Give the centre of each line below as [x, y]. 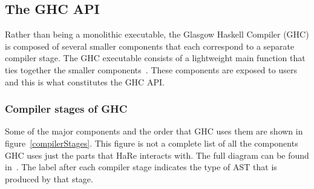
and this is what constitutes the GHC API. [85, 81]
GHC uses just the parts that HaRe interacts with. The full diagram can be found [157, 155]
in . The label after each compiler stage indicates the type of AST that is [141, 167]
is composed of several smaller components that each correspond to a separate [150, 46]
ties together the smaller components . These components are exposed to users [151, 69]
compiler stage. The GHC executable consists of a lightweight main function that [155, 58]
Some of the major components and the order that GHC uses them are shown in [154, 131]
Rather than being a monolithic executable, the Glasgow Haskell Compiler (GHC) [157, 34]
